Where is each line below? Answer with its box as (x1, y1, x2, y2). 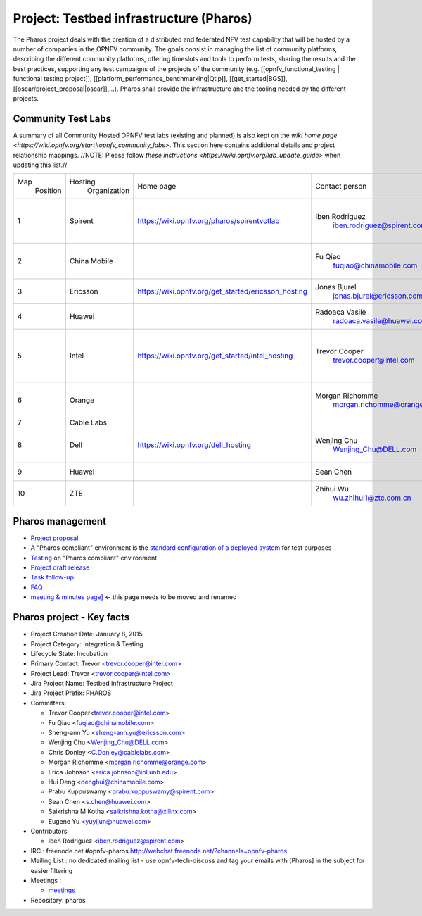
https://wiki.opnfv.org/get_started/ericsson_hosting (137, 287, 307, 296)
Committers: (30, 698, 67, 707)
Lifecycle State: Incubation (30, 649, 108, 658)
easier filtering (30, 866, 73, 874)
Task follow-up (30, 573, 74, 582)
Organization (87, 186, 130, 196)
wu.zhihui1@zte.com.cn (333, 493, 411, 503)
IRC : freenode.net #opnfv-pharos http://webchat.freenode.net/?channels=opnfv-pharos (30, 846, 288, 855)
